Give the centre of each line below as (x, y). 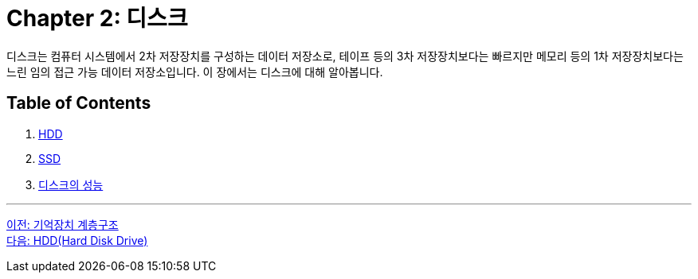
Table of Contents (79, 103)
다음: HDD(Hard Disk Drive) (77, 240)
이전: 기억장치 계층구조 (63, 224)
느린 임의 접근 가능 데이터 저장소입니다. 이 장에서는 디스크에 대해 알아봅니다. (195, 72)
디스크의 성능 (71, 184)
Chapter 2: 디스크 (97, 18)
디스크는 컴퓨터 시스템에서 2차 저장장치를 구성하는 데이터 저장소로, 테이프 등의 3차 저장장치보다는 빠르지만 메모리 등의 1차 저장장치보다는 (345, 56)
